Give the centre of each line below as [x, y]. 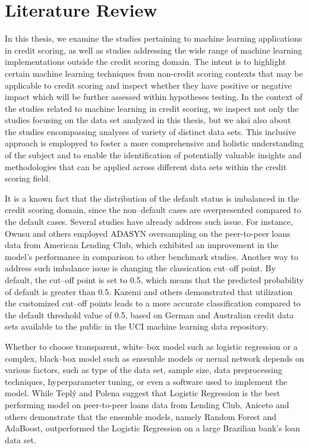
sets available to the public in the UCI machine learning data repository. [137, 326]
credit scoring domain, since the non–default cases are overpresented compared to [153, 210]
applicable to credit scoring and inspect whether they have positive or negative [148, 85]
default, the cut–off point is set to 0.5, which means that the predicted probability [154, 280]
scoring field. [28, 178]
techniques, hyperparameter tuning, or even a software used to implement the [146, 381]
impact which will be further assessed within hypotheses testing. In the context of [154, 97]
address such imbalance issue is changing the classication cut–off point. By [140, 268]
